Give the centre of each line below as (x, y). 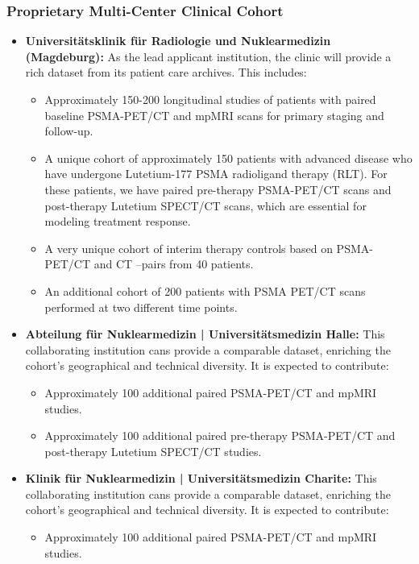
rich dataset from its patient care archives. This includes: (166, 72)
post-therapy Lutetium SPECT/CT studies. (153, 451)
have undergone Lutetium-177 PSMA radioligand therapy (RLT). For (216, 174)
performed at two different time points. (141, 307)
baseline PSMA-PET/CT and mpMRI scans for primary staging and (214, 115)
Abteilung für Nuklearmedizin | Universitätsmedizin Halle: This (205, 334)
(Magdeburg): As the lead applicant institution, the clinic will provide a (208, 56)
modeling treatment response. (118, 221)
